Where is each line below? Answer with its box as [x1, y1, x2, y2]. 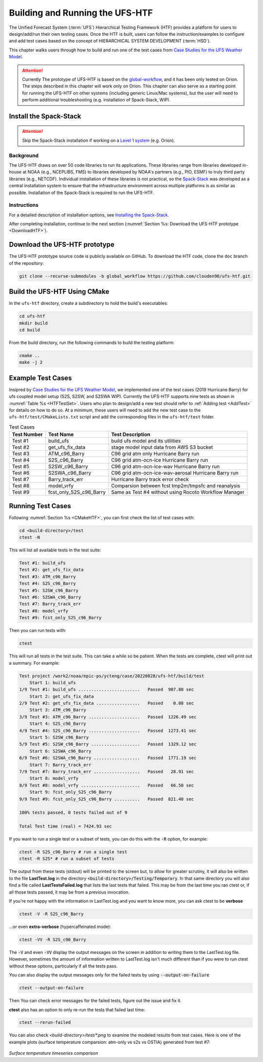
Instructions [9, 202, 39, 209]
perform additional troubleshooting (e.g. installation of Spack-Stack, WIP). [22, 97, 170, 103]
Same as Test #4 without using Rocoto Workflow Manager [111, 489, 244, 496]
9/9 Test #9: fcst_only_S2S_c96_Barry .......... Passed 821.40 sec [19, 796, 194, 802]
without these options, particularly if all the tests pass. [9, 963, 118, 969]
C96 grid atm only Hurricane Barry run [111, 450, 200, 457]
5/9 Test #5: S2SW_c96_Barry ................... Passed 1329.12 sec [19, 741, 197, 747]
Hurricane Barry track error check [111, 476, 189, 483]
